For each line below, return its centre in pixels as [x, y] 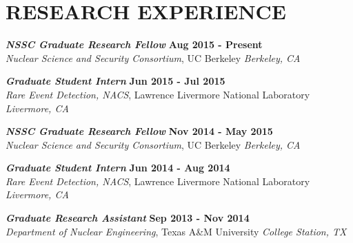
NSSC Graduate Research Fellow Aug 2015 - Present [134, 44]
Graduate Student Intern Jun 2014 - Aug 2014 [118, 168]
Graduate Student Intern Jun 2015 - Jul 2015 [115, 81]
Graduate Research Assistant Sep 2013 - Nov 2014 [128, 218]
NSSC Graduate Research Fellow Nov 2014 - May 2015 [139, 131]
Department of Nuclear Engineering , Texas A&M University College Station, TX [176, 231]
